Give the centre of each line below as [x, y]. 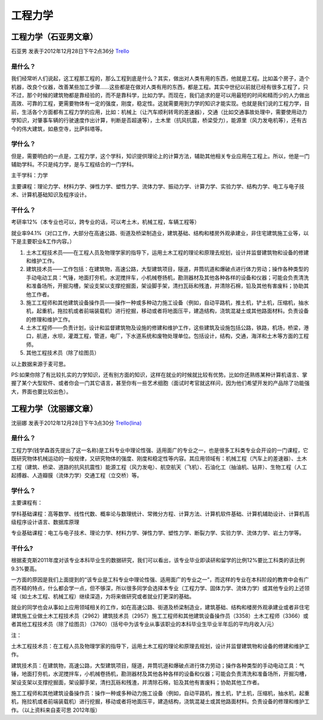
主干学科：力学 [29, 175]
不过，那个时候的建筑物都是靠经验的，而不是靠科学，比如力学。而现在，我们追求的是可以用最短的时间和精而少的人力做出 [160, 95]
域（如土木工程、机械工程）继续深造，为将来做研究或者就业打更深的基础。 [103, 597]
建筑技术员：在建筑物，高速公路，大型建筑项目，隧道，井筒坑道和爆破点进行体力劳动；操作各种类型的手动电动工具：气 [158, 665]
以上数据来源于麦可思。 [40, 364]
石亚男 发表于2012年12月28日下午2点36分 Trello [70, 51]
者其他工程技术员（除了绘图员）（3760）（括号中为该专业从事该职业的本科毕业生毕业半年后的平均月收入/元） [144, 624]
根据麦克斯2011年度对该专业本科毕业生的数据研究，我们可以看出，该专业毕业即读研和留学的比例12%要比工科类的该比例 [158, 560]
